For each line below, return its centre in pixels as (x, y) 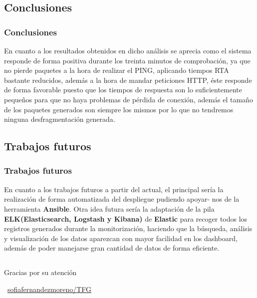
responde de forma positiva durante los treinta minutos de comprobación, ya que (127, 60)
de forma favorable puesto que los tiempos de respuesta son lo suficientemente (123, 90)
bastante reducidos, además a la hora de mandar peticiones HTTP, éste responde (128, 80)
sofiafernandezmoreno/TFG (50, 289)
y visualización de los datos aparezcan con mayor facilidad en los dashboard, (121, 238)
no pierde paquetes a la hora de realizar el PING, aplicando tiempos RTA (117, 70)
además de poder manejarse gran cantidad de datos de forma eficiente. (112, 248)
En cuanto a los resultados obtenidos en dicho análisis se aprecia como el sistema (128, 50)
